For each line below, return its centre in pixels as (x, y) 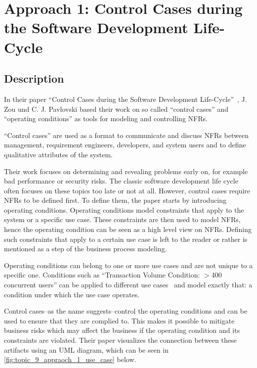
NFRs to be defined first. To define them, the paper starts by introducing (115, 200)
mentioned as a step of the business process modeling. (86, 249)
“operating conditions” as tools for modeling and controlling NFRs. (106, 118)
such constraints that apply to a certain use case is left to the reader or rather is (126, 239)
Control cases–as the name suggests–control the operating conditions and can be (126, 311)
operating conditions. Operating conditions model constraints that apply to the (124, 209)
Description (34, 78)
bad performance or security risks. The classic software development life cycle (121, 181)
